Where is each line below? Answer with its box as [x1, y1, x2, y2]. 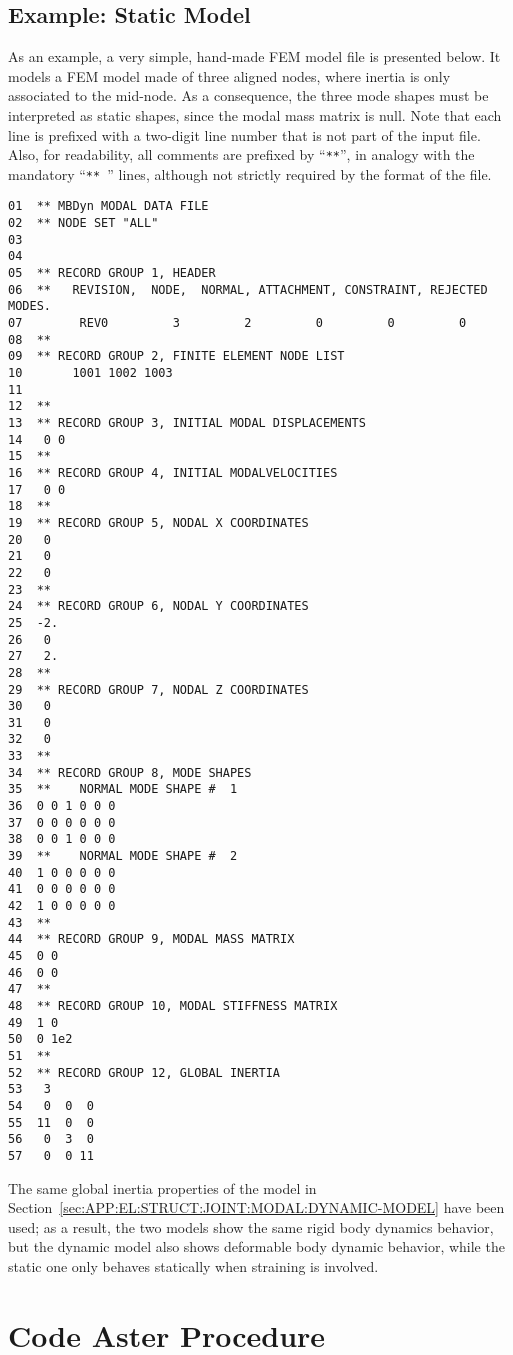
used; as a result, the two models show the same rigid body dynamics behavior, [8, 1216, 494, 1237]
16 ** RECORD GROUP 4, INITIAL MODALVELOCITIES [8, 465, 338, 480]
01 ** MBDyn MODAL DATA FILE [8, 199, 209, 214]
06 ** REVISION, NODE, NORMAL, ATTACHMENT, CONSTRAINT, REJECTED [8, 282, 488, 297]
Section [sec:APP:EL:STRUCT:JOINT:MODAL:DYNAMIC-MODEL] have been [8, 1197, 505, 1218]
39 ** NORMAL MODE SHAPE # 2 [8, 849, 238, 864]
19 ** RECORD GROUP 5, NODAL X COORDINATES [8, 515, 309, 530]
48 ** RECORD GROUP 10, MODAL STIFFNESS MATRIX [8, 998, 338, 1013]
